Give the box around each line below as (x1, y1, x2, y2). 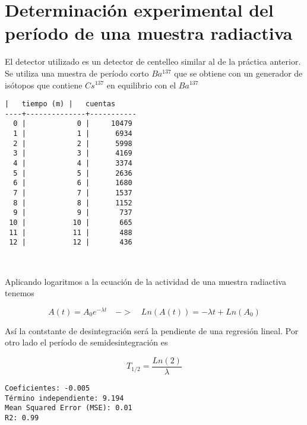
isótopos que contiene (5, 78, 83, 91)
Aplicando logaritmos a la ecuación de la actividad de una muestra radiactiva (5, 275, 286, 287)
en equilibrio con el (106, 78, 176, 91)
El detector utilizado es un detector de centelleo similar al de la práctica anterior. (5, 55, 301, 68)
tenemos (5, 287, 34, 299)
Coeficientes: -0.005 (5, 384, 90, 393)
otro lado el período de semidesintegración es (5, 336, 168, 348)
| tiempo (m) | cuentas (5, 100, 116, 109)
